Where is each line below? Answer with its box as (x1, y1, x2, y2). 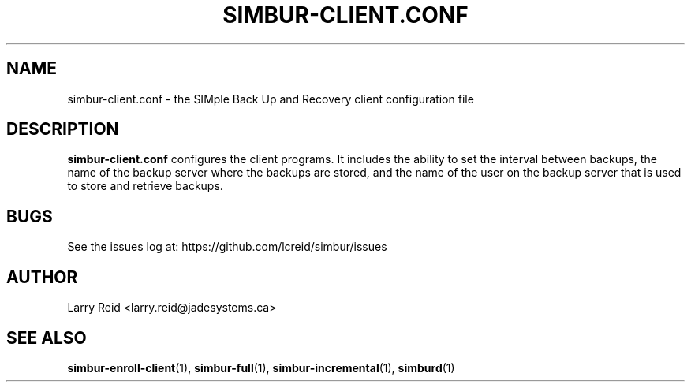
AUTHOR (6, 267, 78, 287)
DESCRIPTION (6, 119, 119, 140)
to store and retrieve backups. (67, 179, 223, 193)
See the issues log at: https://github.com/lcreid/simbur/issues (67, 240, 387, 254)
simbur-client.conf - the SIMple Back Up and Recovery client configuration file (67, 91, 474, 106)
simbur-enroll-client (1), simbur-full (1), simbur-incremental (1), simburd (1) (67, 360, 455, 375)
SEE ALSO (6, 327, 87, 348)
